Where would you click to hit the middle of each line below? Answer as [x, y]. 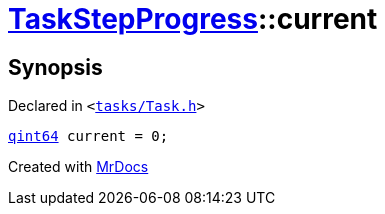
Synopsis [55, 67]
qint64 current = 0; [88, 136]
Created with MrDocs [78, 167]
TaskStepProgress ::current [193, 19]
